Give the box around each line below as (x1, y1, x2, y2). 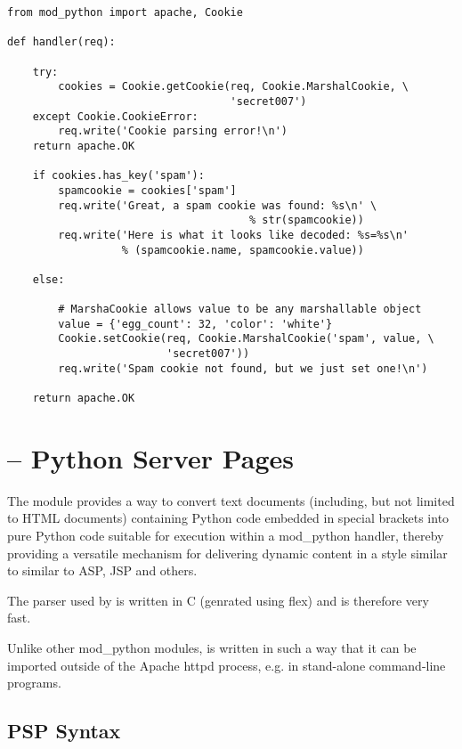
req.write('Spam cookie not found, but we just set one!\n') (58, 362, 428, 375)
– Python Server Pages (7, 439, 295, 476)
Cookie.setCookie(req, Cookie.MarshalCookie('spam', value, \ (58, 332, 434, 346)
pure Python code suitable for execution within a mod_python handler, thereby (7, 526, 444, 545)
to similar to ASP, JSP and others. (7, 561, 198, 580)
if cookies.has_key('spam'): (32, 169, 205, 183)
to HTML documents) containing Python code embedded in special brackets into (7, 509, 450, 527)
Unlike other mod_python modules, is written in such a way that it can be (7, 639, 417, 656)
